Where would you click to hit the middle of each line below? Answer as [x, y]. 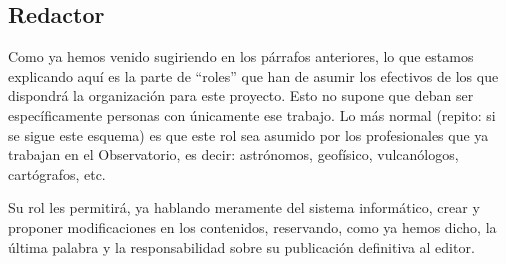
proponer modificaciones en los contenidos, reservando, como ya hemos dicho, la [252, 226]
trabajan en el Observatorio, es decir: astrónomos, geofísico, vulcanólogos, [233, 154]
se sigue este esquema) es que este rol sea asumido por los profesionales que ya [248, 134]
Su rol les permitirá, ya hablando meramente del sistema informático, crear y [244, 207]
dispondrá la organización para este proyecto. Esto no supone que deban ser [241, 95]
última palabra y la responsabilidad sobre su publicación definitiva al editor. [241, 246]
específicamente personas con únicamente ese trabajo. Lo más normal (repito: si [252, 114]
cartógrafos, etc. [57, 173]
